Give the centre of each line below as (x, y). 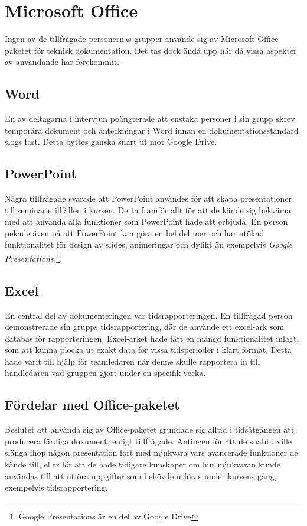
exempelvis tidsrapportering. (56, 487)
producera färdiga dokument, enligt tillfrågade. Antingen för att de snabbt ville (148, 441)
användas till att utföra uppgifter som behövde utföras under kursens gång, (141, 475)
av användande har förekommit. (62, 62)
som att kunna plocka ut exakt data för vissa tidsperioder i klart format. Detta (148, 350)
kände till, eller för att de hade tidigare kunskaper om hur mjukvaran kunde (143, 464)
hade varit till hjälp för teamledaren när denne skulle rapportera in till (133, 361)
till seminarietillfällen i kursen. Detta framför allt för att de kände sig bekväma (148, 210)
